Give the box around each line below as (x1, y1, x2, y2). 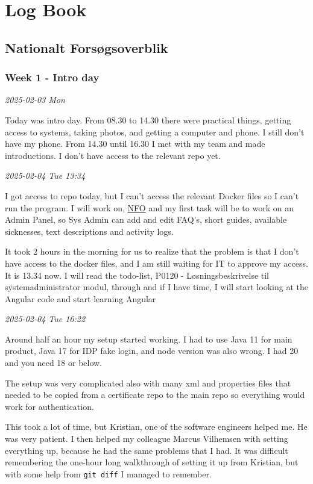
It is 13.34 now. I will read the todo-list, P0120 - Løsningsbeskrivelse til (5, 268, 270, 281)
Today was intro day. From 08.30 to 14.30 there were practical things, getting (5, 113, 291, 126)
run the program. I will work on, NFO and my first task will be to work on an (5, 201, 294, 214)
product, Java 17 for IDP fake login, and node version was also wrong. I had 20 (5, 344, 299, 357)
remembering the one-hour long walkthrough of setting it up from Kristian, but (5, 456, 299, 468)
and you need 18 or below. (5, 356, 103, 369)
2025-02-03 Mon (5, 93, 65, 106)
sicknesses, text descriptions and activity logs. (5, 225, 174, 237)
